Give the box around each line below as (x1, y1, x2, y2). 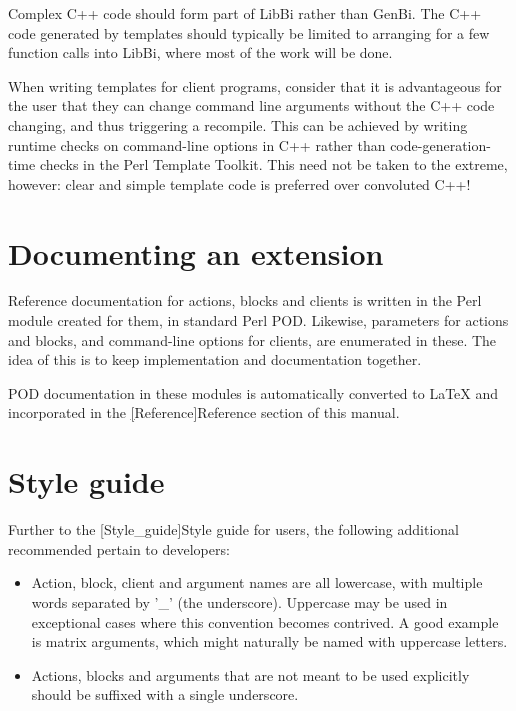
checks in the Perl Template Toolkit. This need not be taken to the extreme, (39, 154, 508, 175)
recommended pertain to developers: (8, 538, 230, 559)
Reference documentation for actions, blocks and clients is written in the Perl (8, 290, 482, 311)
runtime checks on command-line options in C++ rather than (8, 134, 386, 155)
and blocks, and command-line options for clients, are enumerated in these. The (8, 329, 497, 350)
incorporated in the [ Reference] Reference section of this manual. (8, 402, 400, 423)
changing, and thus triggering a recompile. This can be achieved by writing (8, 114, 468, 135)
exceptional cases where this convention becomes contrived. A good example (31, 611, 499, 632)
